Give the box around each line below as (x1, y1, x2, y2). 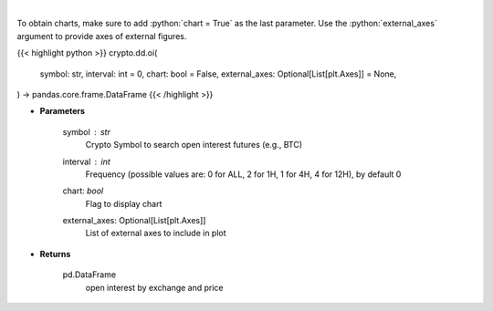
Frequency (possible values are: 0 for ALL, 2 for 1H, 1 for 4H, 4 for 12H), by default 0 (85, 169, 402, 180)
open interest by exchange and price (85, 282, 224, 293)
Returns (39, 248, 71, 259)
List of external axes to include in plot (85, 228, 227, 239)
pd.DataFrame (62, 269, 117, 280)
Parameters (39, 106, 86, 117)
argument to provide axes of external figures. (16, 30, 187, 41)
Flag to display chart (85, 198, 163, 209)
